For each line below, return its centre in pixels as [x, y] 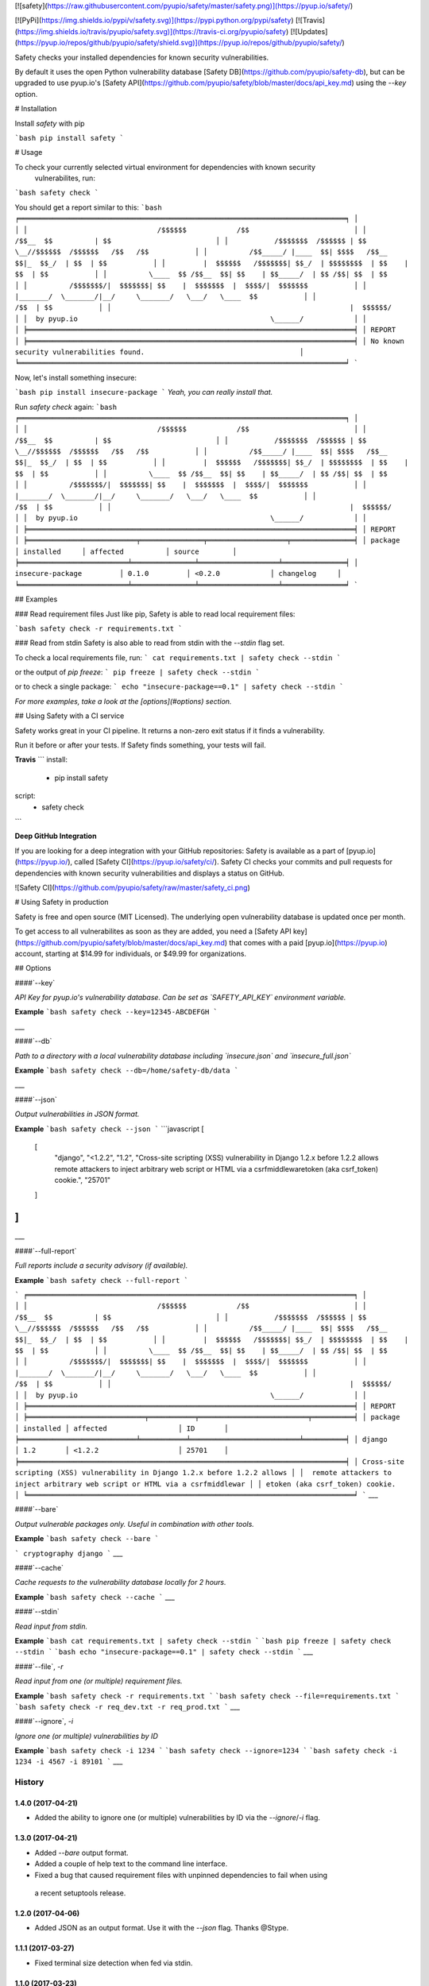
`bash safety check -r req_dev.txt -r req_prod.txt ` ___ [127, 1706]
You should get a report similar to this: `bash [88, 207]
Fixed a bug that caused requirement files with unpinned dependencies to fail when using [181, 1875]
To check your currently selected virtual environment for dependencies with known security [165, 167]
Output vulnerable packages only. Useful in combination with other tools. [134, 1524]
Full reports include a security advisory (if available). [101, 1265]
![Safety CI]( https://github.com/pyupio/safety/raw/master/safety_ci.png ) [132, 887]
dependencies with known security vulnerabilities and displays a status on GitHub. [150, 873]
